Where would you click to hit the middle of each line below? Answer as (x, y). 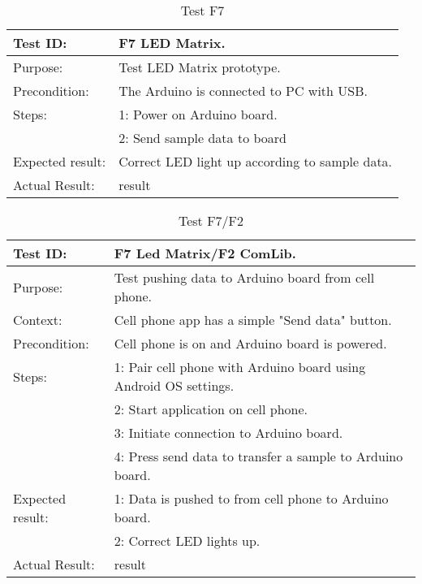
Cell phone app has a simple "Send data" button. (253, 320)
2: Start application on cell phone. (211, 409)
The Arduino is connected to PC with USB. (243, 91)
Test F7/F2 (211, 221)
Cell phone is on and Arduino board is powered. (250, 343)
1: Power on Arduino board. (198, 114)
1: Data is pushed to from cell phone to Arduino (251, 498)
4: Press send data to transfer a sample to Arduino (258, 456)
